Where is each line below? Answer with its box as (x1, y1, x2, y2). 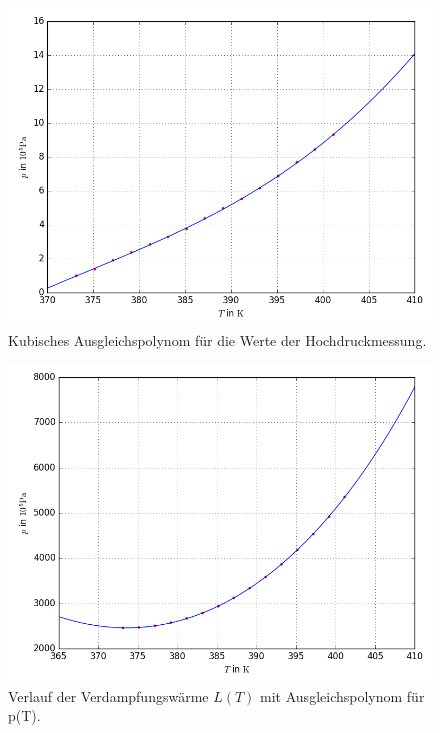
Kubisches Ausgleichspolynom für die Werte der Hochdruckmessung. (8, 329, 427, 350)
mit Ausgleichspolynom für (260, 685, 425, 706)
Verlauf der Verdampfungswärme (8, 685, 209, 706)
